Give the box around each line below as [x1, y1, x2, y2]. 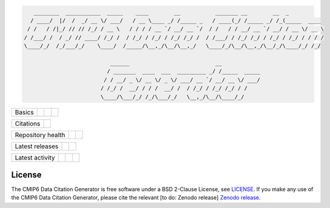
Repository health [15, 131, 66, 139]
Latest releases [15, 142, 59, 151]
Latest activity [15, 154, 55, 162]
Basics [15, 108, 35, 117]
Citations [15, 120, 41, 128]
